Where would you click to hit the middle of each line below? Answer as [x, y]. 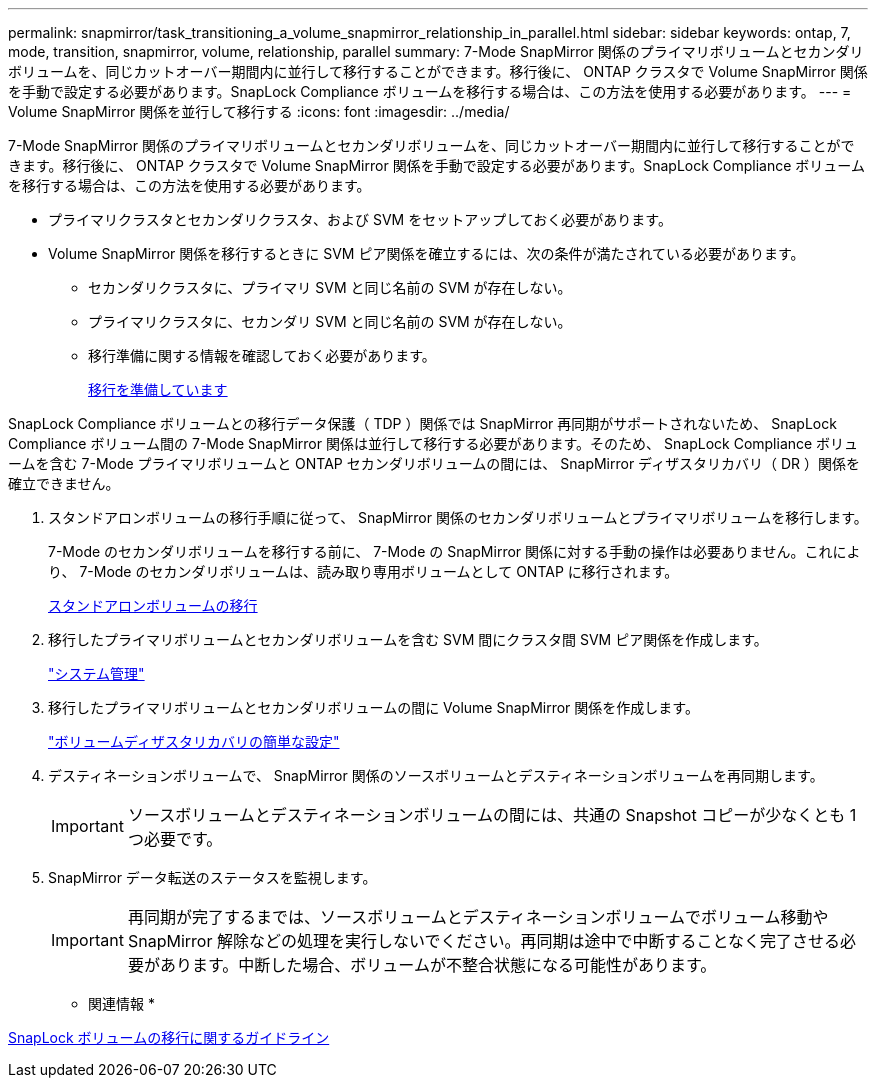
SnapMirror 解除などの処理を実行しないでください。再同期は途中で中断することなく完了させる [483, 941]
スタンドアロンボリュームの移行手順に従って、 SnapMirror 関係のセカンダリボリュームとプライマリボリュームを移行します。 [458, 517]
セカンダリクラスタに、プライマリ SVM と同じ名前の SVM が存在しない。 [330, 287]
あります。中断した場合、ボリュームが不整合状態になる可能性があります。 [438, 965]
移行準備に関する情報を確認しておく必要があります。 [262, 355]
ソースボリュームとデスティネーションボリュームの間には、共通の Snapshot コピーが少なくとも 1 [492, 815]
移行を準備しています [158, 389]
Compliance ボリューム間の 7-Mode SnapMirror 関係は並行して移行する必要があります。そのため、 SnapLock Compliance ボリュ [433, 443]
